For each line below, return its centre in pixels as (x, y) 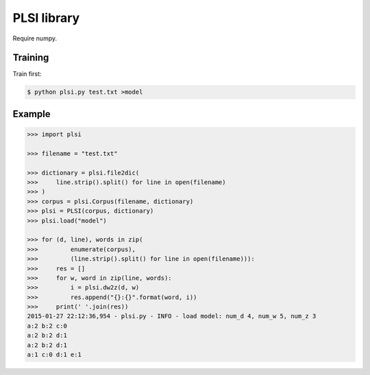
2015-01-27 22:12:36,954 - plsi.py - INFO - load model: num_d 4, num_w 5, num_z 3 (172, 316)
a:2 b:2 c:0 (47, 326)
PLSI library (46, 18)
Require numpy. (35, 38)
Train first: (27, 74)
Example (32, 114)
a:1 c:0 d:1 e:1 (54, 355)
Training (31, 58)
